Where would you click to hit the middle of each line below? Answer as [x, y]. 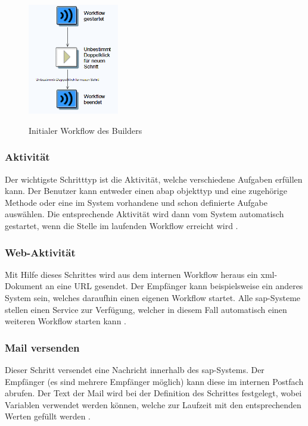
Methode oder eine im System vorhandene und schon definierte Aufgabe [136, 202]
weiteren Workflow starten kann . [66, 321]
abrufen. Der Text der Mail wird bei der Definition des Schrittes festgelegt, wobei [153, 393]
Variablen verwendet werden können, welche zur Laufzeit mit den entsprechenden [153, 404]
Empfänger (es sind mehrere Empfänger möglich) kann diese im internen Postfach [154, 381]
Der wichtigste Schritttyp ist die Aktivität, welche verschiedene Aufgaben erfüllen [154, 179]
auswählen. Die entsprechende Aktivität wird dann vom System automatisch [144, 214]
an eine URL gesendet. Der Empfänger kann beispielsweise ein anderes [174, 286]
